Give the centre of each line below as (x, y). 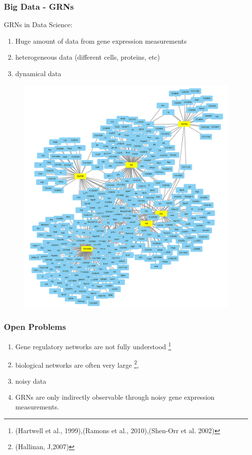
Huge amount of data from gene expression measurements (101, 41)
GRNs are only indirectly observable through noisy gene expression (115, 397)
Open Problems (35, 327)
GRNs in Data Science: (38, 24)
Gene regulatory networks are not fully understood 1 (93, 346)
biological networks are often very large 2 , (77, 364)
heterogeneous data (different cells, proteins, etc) (88, 57)
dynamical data (38, 73)
